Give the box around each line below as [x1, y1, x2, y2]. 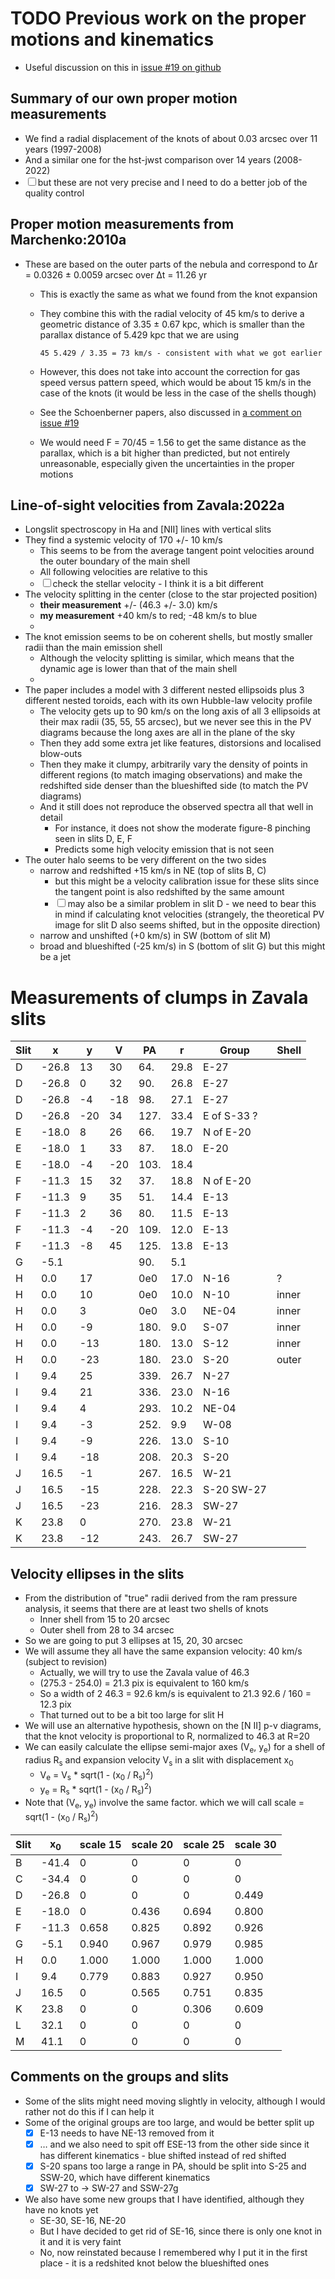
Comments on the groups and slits [10, 2068, 229, 2086]
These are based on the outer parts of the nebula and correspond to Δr [24, 258, 318, 270]
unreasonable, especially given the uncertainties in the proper [39, 457, 295, 469]
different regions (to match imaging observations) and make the [39, 769, 303, 781]
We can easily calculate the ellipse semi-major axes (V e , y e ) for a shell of [24, 1741, 326, 1755]
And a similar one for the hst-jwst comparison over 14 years [24, 153, 272, 166]
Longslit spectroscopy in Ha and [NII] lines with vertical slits [24, 523, 272, 536]
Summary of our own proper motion [10, 90, 238, 107]
